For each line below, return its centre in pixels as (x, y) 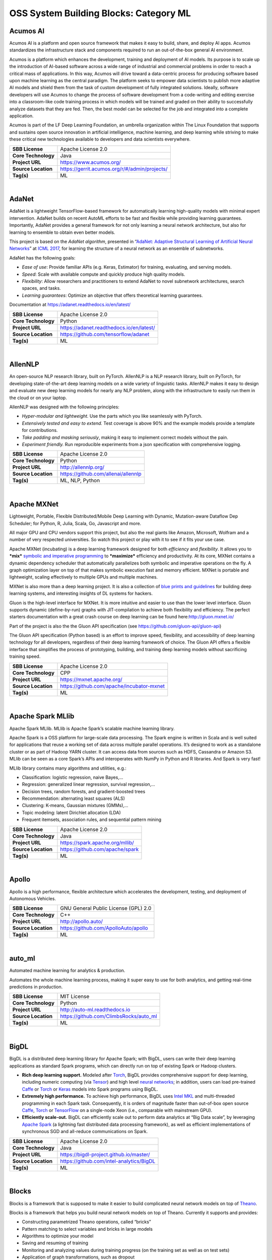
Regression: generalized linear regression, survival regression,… (89, 784)
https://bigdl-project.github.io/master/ (105, 1154)
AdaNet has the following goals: (42, 258)
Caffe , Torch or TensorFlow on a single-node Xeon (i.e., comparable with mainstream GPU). (117, 1110)
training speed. (25, 656)
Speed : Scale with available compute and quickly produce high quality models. (104, 274)
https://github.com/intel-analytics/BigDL (108, 1161)
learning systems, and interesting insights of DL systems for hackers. (81, 593)
